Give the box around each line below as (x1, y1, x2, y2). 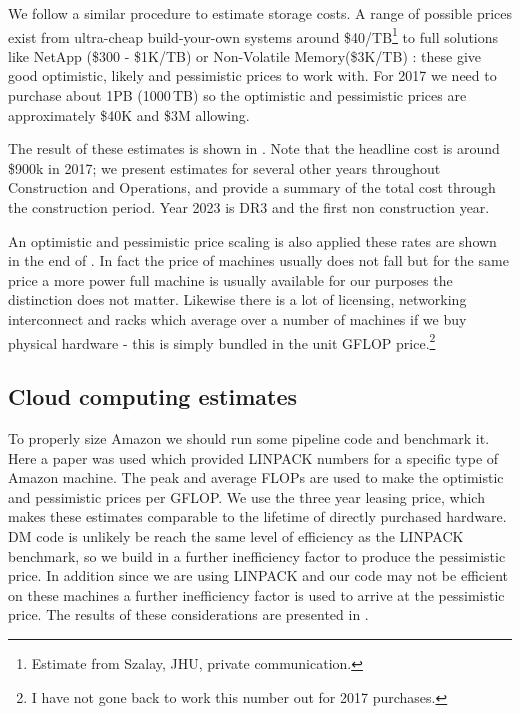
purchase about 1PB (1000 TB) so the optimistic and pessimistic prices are (8, 85, 467, 106)
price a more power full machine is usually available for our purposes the (8, 269, 453, 290)
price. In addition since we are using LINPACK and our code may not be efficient (8, 565, 508, 586)
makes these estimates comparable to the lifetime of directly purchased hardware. (8, 506, 507, 527)
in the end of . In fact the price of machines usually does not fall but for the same (8, 250, 509, 271)
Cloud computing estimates (8, 381, 298, 412)
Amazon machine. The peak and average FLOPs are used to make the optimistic (8, 467, 504, 488)
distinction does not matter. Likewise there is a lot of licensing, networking (8, 289, 467, 310)
